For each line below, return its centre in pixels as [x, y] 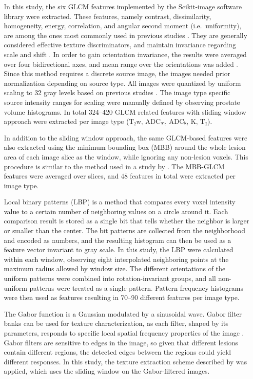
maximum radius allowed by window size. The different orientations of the [115, 269]
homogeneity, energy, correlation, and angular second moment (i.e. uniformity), [123, 26]
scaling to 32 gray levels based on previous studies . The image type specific [117, 92]
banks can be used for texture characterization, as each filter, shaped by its [116, 323]
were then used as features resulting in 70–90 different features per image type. [122, 297]
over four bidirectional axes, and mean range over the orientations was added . [121, 64]
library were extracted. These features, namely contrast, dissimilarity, [107, 16]
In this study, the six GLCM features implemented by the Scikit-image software [123, 6]
